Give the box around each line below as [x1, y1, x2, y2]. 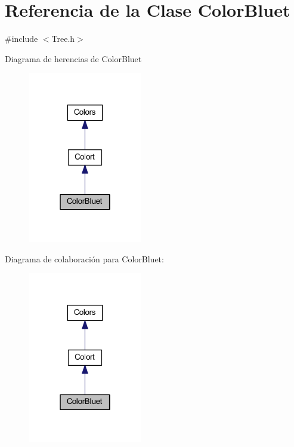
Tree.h [51, 32, 75, 45]
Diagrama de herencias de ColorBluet [5, 52, 142, 65]
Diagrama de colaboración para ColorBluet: [5, 252, 164, 265]
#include [5, 32, 38, 45]
